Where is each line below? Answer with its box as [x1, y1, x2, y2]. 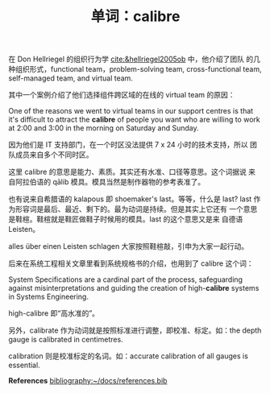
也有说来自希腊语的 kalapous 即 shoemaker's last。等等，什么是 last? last [8, 194, 252, 204]
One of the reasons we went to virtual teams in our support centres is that [8, 106, 254, 116]
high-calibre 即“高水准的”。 [8, 308, 99, 318]
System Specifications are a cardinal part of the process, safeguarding [8, 275, 243, 284]
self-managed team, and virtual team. [8, 73, 133, 83]
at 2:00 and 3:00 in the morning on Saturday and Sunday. [8, 123, 199, 133]
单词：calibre [90, 7, 181, 26]
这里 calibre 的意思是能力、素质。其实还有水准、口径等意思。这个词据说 [8, 167, 247, 177]
